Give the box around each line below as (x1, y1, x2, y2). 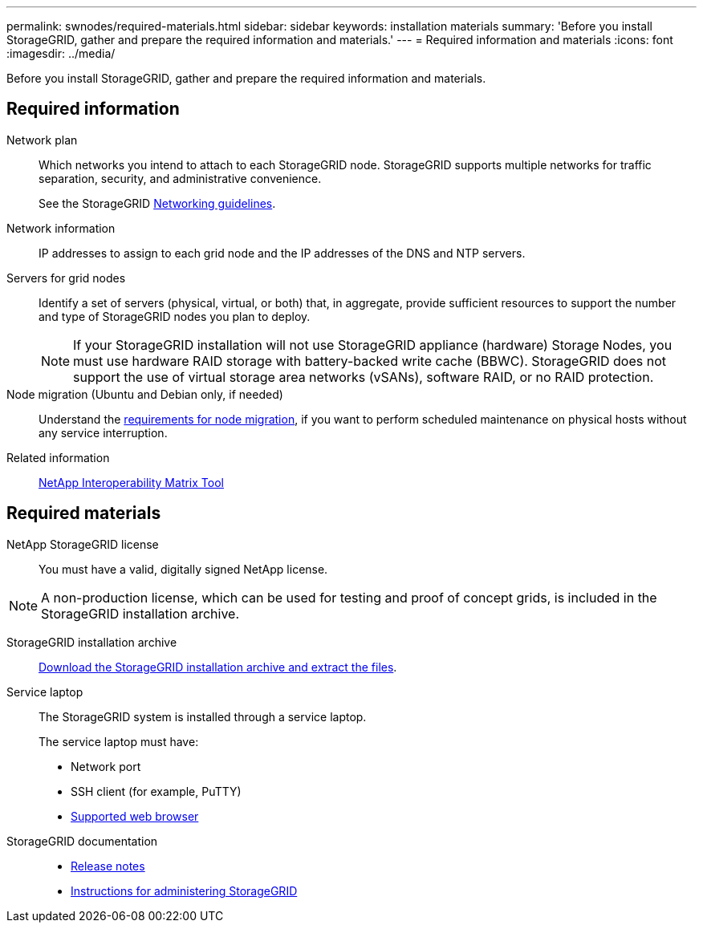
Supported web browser (71, 809, 199, 823)
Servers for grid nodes (6, 270, 126, 285)
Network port (71, 759, 141, 773)
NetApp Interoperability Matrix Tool (39, 475, 224, 489)
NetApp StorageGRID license (6, 537, 159, 551)
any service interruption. (39, 425, 168, 440)
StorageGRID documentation (6, 834, 158, 848)
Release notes (71, 858, 145, 873)
